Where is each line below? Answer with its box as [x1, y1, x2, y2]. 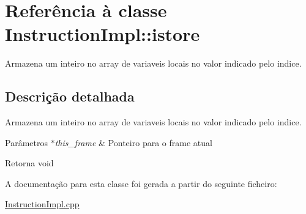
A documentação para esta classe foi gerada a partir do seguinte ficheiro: [5, 177, 277, 190]
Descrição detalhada [5, 87, 135, 106]
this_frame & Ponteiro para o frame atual [54, 136, 212, 149]
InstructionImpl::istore [5, 21, 200, 46]
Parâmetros [5, 136, 48, 149]
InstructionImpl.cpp [5, 197, 80, 210]
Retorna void [5, 157, 54, 169]
